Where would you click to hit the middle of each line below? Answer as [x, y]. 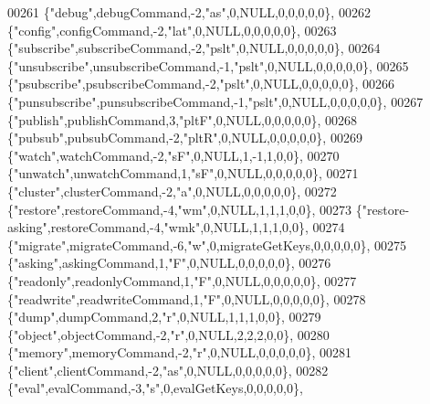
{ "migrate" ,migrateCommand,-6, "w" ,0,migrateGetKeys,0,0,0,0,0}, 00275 [207, 245]
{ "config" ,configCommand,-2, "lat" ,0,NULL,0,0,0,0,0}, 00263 [172, 30]
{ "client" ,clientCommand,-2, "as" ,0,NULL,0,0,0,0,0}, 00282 [168, 370]
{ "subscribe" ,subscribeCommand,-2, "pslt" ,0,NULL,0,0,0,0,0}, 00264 [194, 48]
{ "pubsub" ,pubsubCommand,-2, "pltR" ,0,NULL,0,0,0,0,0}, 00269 [185, 138]
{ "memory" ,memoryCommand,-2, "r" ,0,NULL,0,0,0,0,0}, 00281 [179, 352]
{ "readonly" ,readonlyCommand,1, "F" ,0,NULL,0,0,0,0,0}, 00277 [182, 280]
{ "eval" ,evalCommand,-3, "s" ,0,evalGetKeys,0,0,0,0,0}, [155, 388]
